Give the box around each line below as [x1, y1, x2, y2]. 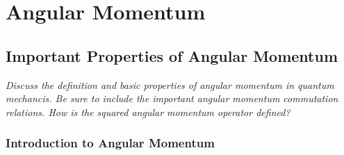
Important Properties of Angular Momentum [6, 44, 338, 66]
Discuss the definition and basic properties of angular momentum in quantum [6, 77, 334, 92]
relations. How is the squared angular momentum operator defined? [6, 104, 290, 119]
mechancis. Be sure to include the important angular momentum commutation [6, 91, 338, 106]
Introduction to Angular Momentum [6, 134, 215, 152]
